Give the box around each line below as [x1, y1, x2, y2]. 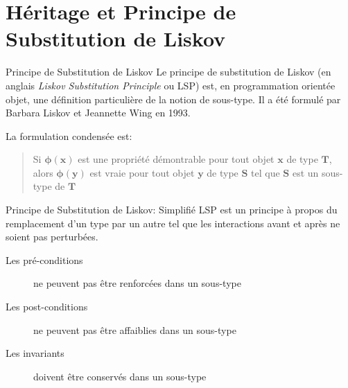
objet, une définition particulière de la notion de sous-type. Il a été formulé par [6, 91, 341, 106]
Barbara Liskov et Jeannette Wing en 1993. [6, 105, 191, 120]
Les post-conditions [6, 299, 88, 314]
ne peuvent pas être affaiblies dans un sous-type [33, 322, 236, 337]
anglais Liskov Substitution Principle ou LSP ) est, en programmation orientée [6, 78, 336, 92]
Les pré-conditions [6, 252, 83, 267]
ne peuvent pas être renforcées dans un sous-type [33, 276, 241, 290]
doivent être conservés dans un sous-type [33, 369, 207, 383]
